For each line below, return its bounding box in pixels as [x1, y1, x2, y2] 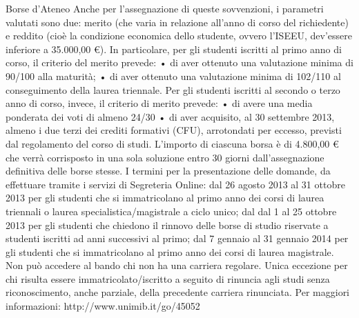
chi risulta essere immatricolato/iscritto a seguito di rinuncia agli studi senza [6, 271, 330, 286]
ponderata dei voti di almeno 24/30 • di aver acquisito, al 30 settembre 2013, [6, 109, 335, 123]
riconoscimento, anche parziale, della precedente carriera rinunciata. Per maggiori [6, 285, 350, 299]
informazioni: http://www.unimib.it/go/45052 [6, 299, 200, 313]
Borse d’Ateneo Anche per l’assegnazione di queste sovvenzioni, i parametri [6, 1, 324, 15]
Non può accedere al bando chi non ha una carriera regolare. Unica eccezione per [6, 258, 348, 272]
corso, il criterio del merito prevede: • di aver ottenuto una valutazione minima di [6, 55, 353, 70]
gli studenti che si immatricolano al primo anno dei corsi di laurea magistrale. [6, 244, 334, 259]
